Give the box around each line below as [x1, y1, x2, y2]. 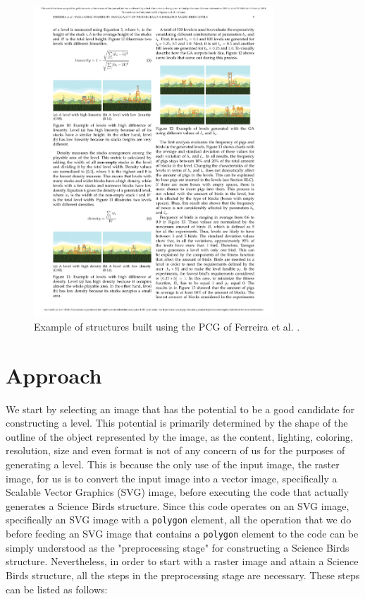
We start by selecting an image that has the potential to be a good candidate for [6, 401, 354, 416]
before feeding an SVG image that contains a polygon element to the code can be [6, 526, 359, 541]
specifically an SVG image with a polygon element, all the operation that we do [6, 512, 352, 527]
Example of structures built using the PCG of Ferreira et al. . [34, 319, 300, 333]
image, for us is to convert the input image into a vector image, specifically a [6, 470, 338, 485]
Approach [6, 360, 102, 389]
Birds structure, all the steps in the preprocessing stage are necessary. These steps [6, 567, 360, 582]
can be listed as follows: [6, 581, 108, 596]
